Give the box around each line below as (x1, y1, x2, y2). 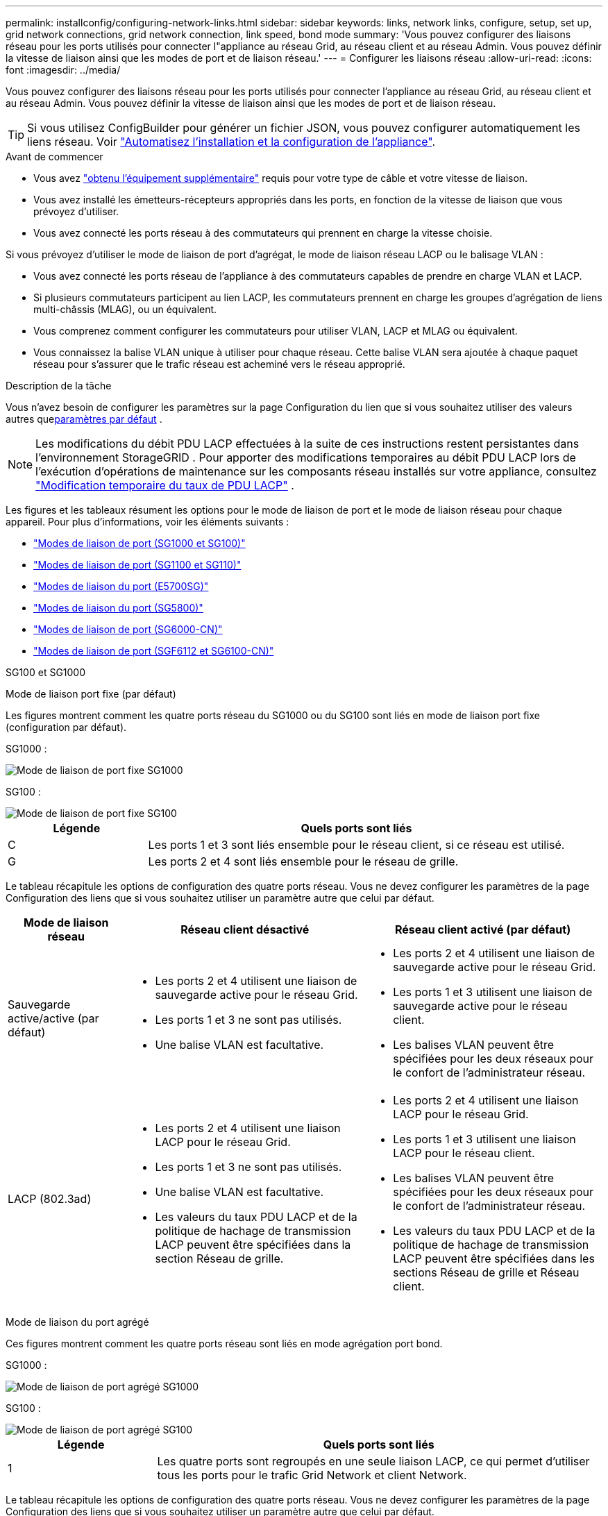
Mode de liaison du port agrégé (6, 1316, 149, 1328)
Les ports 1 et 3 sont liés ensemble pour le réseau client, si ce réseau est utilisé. (148, 838, 565, 852)
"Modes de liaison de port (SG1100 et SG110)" (33, 559, 242, 571)
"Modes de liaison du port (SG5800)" (33, 602, 203, 614)
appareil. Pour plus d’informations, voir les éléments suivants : (6, 516, 289, 528)
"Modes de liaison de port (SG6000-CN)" (33, 623, 223, 635)
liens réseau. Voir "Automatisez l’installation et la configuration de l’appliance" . (27, 135, 435, 149)
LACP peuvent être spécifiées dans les (393, 1252, 595, 1265)
